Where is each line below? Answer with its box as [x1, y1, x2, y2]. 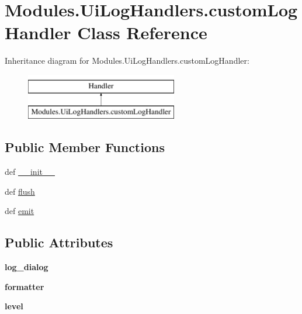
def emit [5, 205, 34, 217]
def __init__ [5, 165, 55, 178]
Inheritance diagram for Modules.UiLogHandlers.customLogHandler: [5, 54, 249, 67]
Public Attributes [5, 233, 113, 251]
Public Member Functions [5, 138, 165, 156]
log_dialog [5, 261, 48, 273]
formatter [5, 280, 44, 292]
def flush [5, 185, 35, 197]
